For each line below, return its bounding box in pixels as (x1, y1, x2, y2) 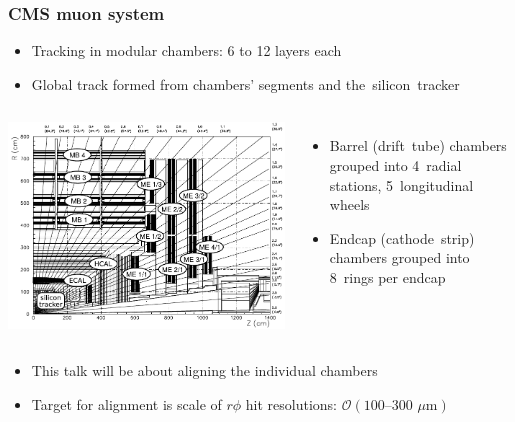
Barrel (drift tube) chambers (329, 135, 507, 156)
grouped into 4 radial (329, 155, 462, 175)
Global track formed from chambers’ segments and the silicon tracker (31, 73, 460, 94)
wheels (329, 194, 370, 215)
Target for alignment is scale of (31, 394, 222, 415)
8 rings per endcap (329, 266, 446, 287)
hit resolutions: (245, 394, 338, 415)
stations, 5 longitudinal (329, 174, 474, 195)
